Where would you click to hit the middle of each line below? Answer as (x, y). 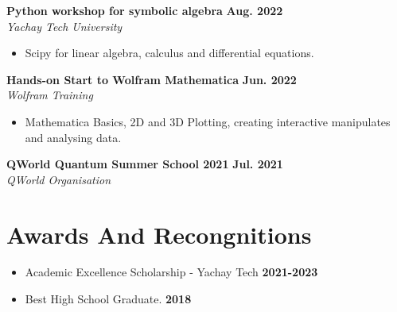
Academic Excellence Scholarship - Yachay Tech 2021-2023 (171, 272)
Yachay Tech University (64, 26)
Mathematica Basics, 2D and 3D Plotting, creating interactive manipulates (208, 121)
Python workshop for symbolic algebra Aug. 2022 (145, 10)
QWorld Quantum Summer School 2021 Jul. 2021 (145, 164)
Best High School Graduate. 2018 (108, 299)
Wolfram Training (50, 95)
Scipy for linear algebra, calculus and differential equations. (169, 53)
